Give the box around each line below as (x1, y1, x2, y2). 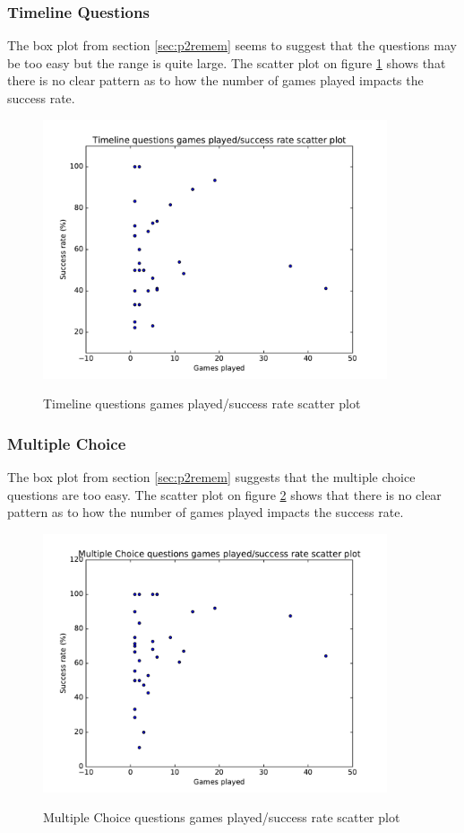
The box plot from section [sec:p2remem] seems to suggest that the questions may (7, 36, 457, 55)
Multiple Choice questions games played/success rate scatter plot (43, 808, 400, 827)
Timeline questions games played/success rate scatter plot (43, 394, 361, 413)
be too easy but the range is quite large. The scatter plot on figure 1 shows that (7, 53, 446, 72)
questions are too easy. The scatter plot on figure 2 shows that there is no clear (7, 485, 442, 504)
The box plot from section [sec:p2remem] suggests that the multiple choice (7, 468, 416, 486)
